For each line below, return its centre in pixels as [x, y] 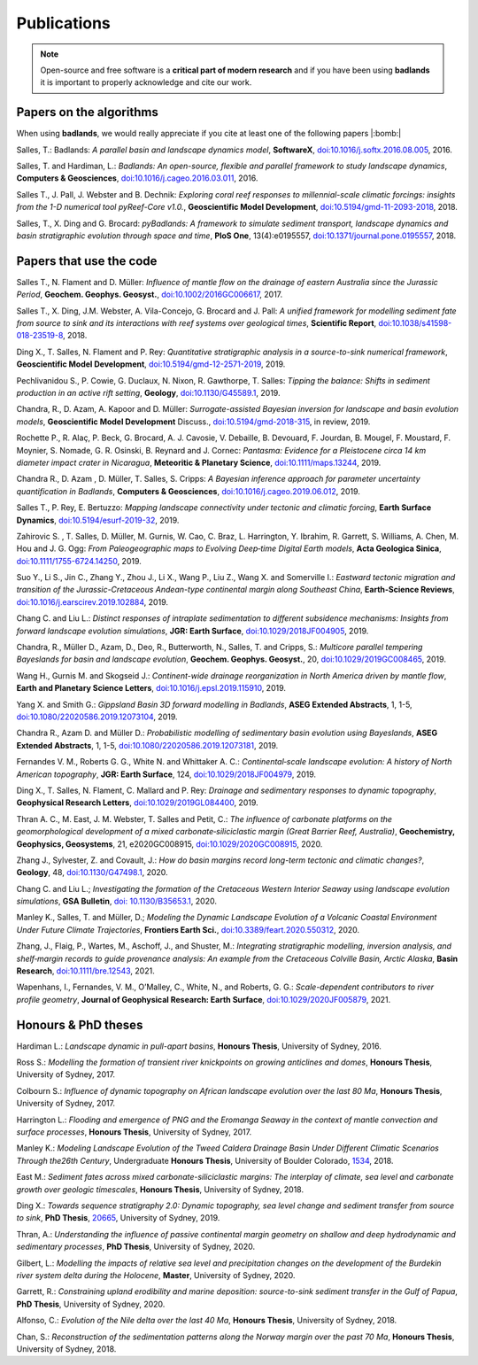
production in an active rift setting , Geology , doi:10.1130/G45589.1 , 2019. [148, 393]
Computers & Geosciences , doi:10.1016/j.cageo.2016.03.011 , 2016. [137, 178]
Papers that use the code [87, 261]
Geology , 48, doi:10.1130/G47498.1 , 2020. [92, 873]
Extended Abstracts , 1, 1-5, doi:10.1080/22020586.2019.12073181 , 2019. [147, 745]
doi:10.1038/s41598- [415, 323]
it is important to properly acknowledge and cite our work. [146, 82]
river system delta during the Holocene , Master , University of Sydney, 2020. [156, 1275]
